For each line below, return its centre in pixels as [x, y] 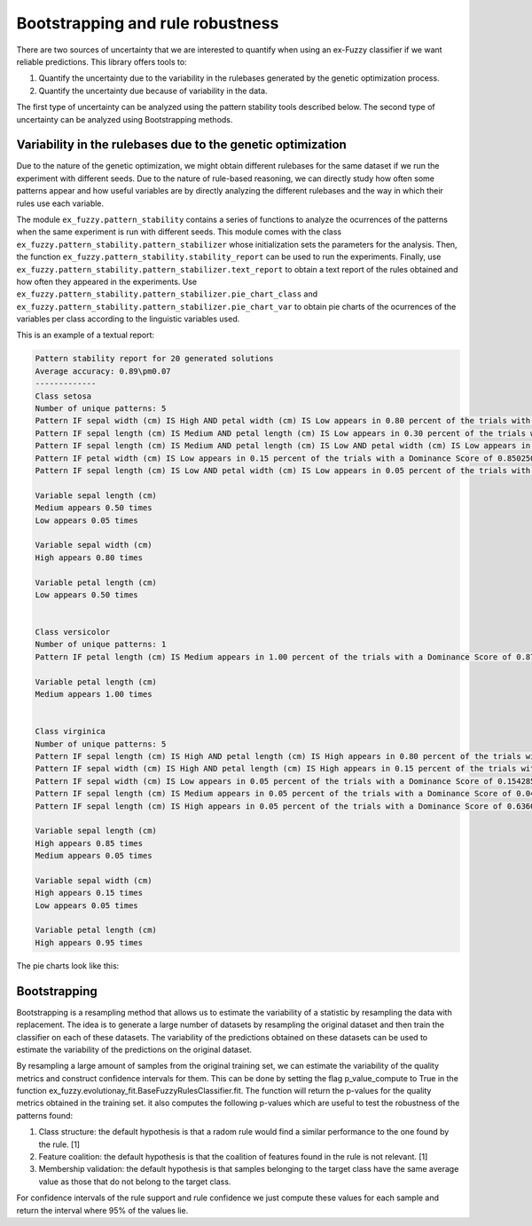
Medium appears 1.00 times [94, 694]
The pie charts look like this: [68, 965]
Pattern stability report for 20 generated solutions [154, 359]
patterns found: [45, 1115]
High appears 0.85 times [89, 843]
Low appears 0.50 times [87, 594]
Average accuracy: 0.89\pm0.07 [103, 371]
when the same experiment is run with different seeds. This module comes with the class [179, 232]
